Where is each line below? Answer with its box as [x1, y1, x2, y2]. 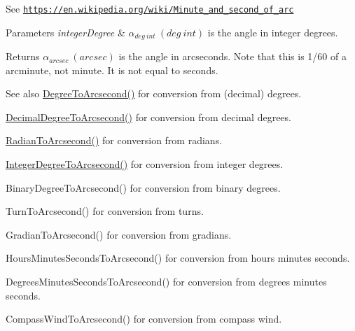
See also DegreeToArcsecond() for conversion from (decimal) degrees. [6, 86, 302, 101]
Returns [6, 49, 40, 64]
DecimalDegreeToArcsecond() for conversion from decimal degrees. [6, 109, 291, 124]
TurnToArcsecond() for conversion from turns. [6, 204, 204, 218]
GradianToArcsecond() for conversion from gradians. [6, 227, 232, 241]
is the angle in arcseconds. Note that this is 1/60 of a [118, 49, 347, 64]
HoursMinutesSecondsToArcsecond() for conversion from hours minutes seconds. [6, 251, 350, 265]
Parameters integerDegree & [6, 24, 125, 39]
